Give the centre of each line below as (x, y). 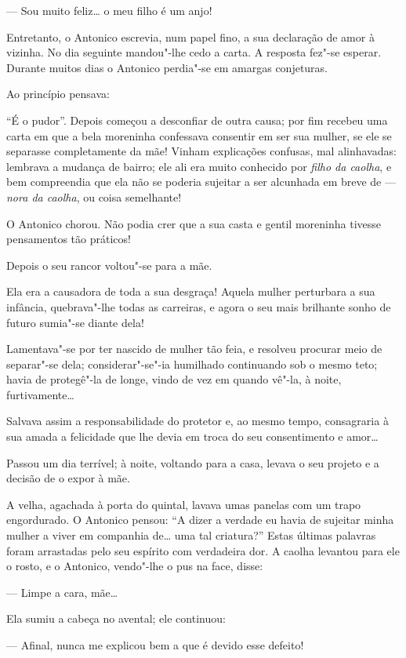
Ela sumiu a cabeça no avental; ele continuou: (116, 618)
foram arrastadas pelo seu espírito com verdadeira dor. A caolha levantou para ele (203, 550)
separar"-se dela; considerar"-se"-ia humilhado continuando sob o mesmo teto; (192, 364)
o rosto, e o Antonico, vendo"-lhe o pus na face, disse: (135, 566)
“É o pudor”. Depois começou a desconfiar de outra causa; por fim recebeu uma (197, 120)
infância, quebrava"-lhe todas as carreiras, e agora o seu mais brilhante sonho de (199, 306)
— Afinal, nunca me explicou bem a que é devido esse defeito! (155, 645)
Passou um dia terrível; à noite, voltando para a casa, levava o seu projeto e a (193, 462)
